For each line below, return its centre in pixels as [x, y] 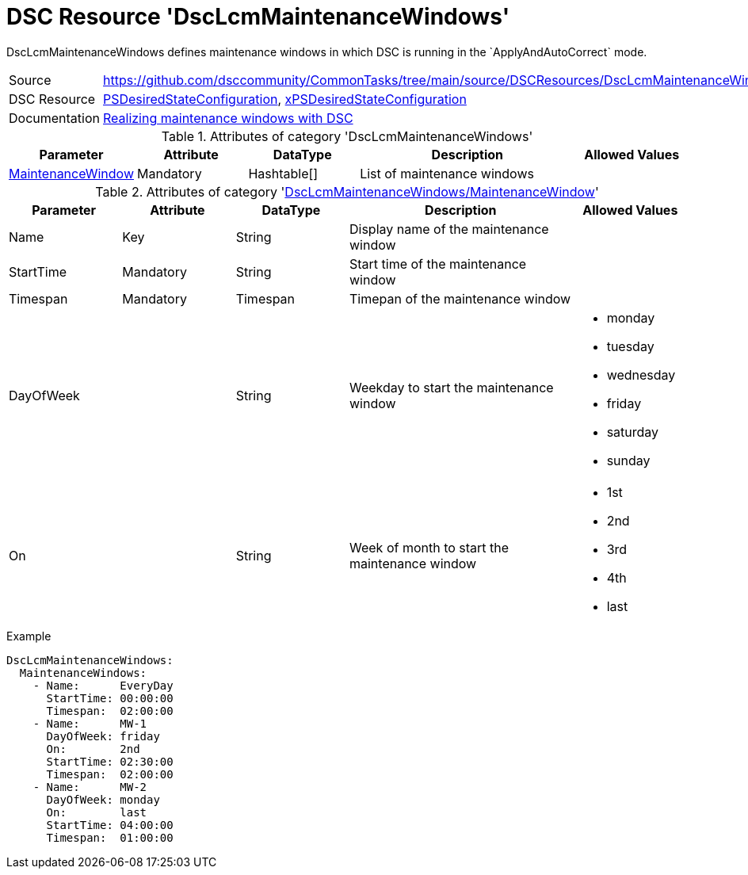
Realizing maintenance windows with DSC [228, 118]
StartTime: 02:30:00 [110, 761]
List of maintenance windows [447, 173]
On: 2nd [93, 749]
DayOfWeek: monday [103, 799]
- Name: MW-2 [90, 787]
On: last [97, 812]
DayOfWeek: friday [103, 736]
